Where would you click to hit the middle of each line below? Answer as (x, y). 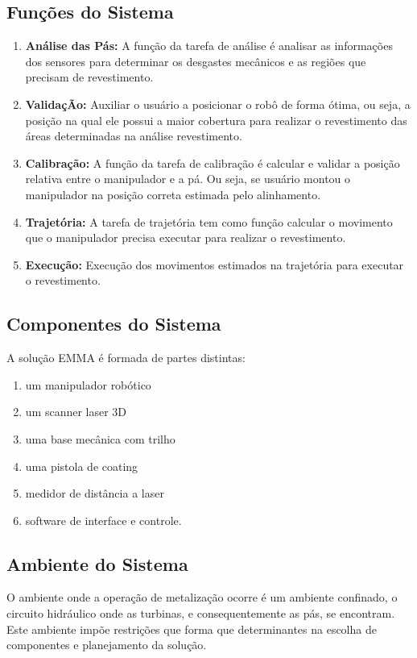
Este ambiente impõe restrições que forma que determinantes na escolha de (192, 629)
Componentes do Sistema (114, 324)
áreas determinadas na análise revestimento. (134, 136)
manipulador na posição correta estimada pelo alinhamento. (173, 194)
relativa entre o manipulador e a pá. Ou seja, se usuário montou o (188, 179)
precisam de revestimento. (89, 77)
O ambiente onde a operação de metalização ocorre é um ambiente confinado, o (202, 597)
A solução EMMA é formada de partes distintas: (126, 358)
